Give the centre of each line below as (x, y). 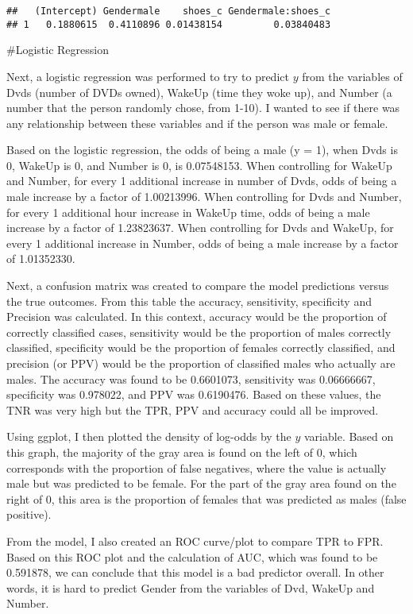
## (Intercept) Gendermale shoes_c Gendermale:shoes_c (169, 11)
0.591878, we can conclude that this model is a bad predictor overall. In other (195, 572)
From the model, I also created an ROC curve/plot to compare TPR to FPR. (195, 541)
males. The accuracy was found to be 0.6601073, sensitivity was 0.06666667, (191, 378)
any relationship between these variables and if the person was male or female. (197, 123)
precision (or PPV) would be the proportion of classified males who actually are (201, 363)
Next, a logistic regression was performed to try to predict (148, 76)
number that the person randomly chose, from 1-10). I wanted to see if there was (203, 108)
